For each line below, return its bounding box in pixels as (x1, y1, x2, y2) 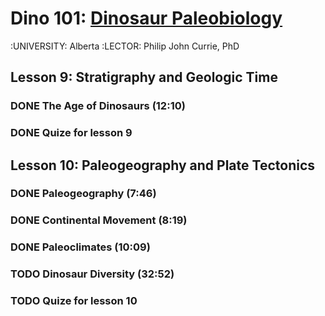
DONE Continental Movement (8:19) (10, 213, 188, 227)
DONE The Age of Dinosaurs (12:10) (10, 99, 186, 113)
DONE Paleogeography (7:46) (10, 187, 157, 201)
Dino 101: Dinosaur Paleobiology (10, 7, 283, 30)
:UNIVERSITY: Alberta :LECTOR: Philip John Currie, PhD (10, 40, 240, 52)
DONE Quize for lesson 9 (10, 126, 133, 140)
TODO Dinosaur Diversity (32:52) (10, 267, 175, 281)
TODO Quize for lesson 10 (10, 294, 138, 308)
